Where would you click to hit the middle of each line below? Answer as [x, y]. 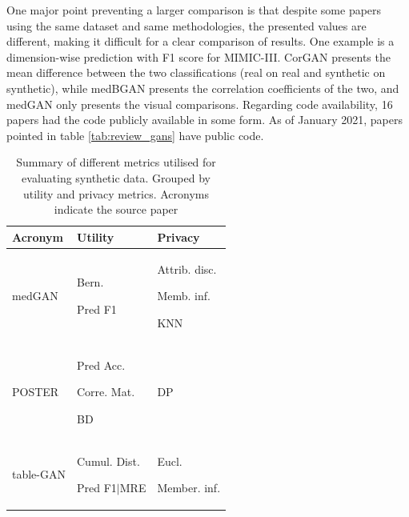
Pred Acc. [101, 365]
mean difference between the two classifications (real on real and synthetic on [196, 72]
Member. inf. [189, 488]
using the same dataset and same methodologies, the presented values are [186, 25]
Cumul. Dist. [108, 461]
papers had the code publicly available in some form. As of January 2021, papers [204, 120]
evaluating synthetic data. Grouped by [116, 177]
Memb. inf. [184, 296]
